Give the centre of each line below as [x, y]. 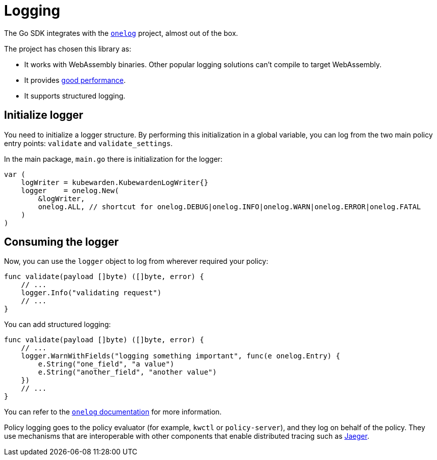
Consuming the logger [61, 242]
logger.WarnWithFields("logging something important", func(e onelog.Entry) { [180, 356]
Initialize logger [44, 115]
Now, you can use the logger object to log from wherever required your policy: [136, 261]
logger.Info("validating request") [91, 293]
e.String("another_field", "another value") [127, 372]
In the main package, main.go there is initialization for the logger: [113, 159]
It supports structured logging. [75, 96]
